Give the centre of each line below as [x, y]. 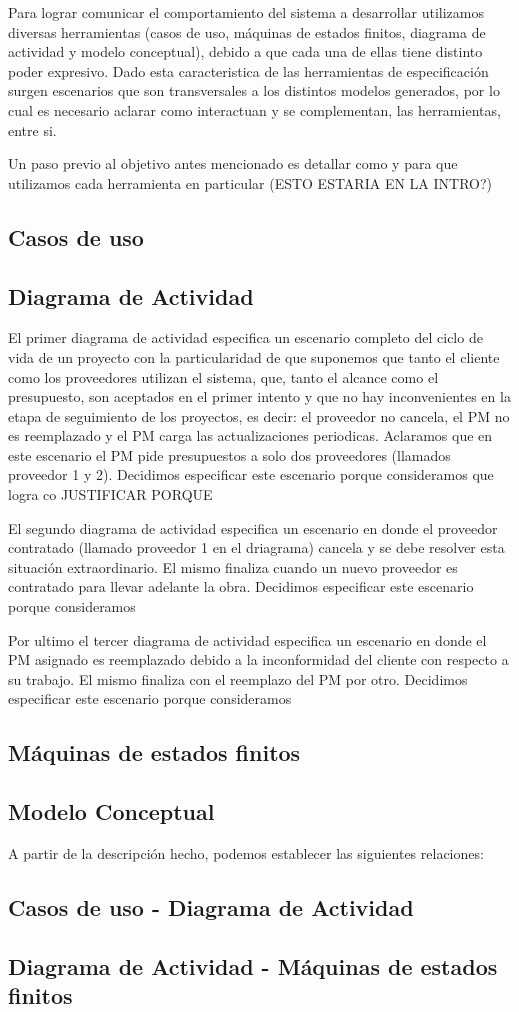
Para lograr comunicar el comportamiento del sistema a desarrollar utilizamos [246, 12]
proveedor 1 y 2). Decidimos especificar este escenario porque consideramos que [251, 474]
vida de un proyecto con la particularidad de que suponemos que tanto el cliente [254, 356]
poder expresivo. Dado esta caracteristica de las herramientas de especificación [248, 70]
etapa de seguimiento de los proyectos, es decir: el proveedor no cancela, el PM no [259, 415]
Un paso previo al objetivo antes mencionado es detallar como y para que [233, 163]
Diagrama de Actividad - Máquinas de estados [253, 965]
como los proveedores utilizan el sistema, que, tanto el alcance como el [223, 376]
